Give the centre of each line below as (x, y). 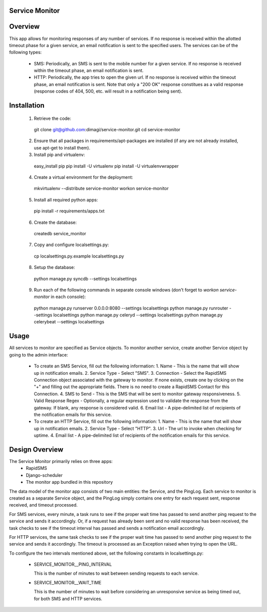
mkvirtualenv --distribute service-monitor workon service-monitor (101, 189)
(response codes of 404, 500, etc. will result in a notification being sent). (108, 91)
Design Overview (36, 449)
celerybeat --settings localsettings (69, 322)
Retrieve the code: (53, 118)
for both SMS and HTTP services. (68, 599)
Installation (27, 106)
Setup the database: (54, 267)
